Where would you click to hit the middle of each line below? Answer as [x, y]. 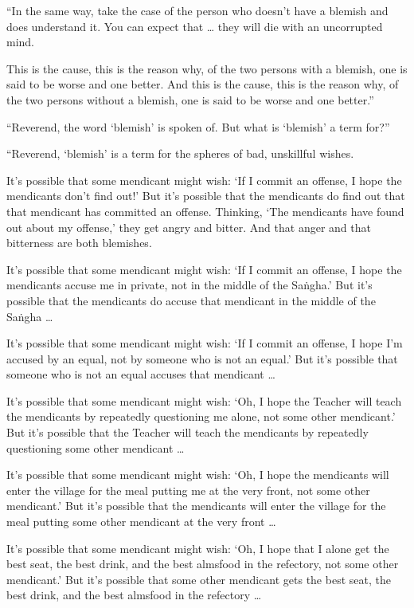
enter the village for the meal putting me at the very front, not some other [188, 490]
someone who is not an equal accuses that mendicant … [141, 374]
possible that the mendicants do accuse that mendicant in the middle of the [191, 300]
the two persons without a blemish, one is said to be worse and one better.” [190, 99]
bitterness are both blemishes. [79, 243]
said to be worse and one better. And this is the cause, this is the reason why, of [203, 84]
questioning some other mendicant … [96, 447]
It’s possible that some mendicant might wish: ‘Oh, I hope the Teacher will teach [204, 400]
